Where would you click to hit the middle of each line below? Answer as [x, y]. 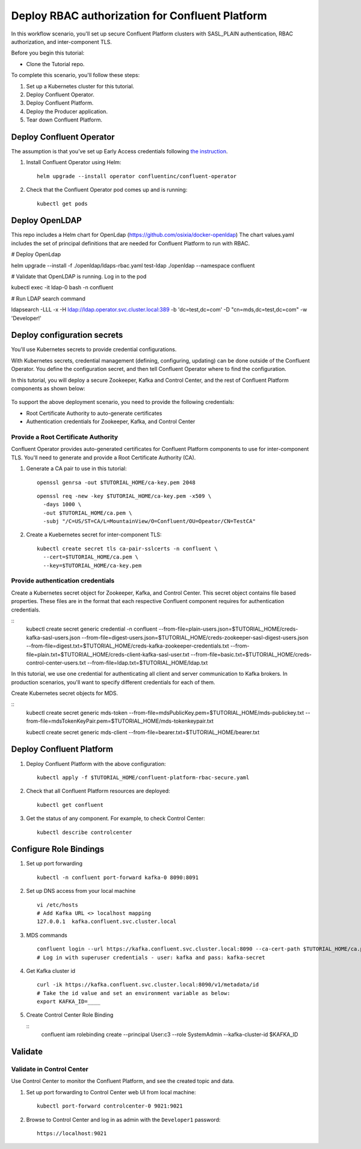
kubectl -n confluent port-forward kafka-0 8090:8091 [118, 877]
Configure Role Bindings [58, 849]
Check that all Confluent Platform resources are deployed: [98, 791]
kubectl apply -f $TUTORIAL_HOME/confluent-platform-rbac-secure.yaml [143, 777]
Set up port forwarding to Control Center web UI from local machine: [111, 1092]
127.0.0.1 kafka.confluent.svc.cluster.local [107, 922]
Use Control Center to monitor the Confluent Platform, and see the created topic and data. [123, 1081]
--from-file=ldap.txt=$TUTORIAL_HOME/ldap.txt [148, 663]
